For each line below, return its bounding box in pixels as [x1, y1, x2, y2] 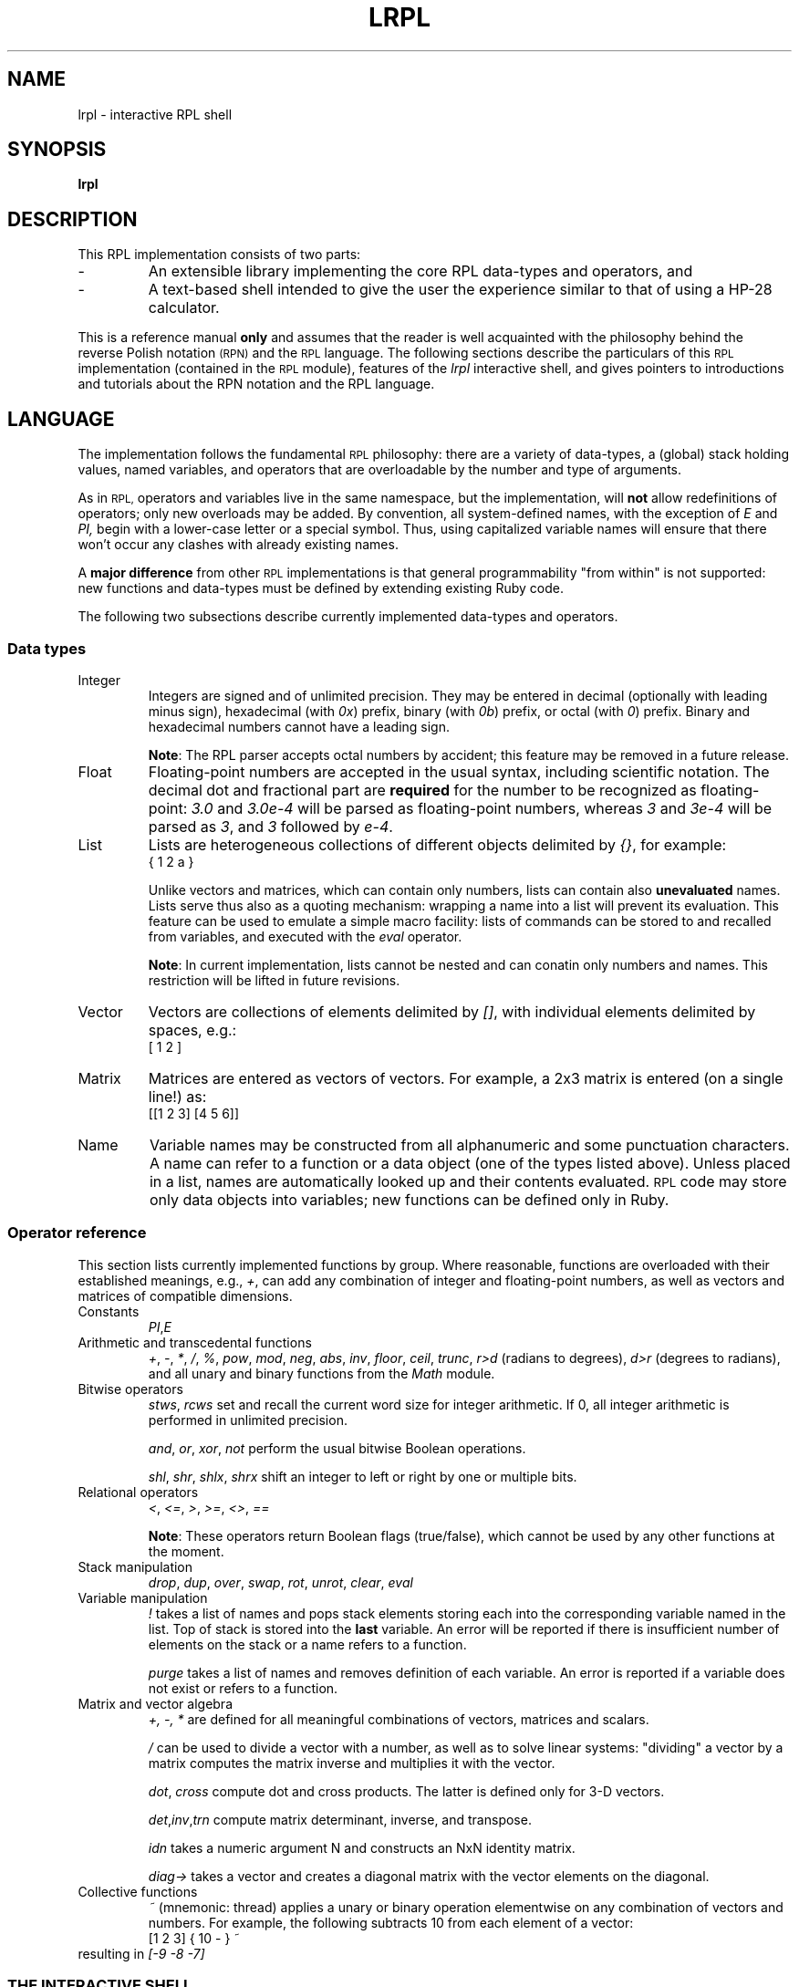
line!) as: [148, 1087, 207, 1106]
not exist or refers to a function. [148, 1680, 338, 1696]
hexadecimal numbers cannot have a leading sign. [148, 718, 451, 734]
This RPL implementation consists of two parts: [78, 246, 361, 263]
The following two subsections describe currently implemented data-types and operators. [78, 609, 618, 625]
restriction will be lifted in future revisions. [148, 972, 400, 988]
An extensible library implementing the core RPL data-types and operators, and [148, 262, 693, 281]
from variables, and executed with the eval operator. [148, 928, 462, 944]
